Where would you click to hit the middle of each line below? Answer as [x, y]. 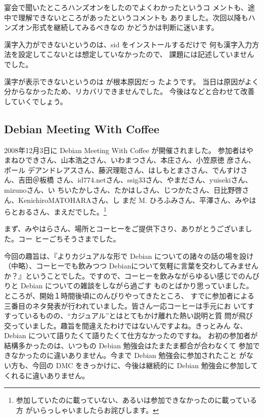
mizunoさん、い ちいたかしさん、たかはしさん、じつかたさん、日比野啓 [123, 189]
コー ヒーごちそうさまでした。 [69, 238]
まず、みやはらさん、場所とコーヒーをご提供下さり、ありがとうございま [125, 229]
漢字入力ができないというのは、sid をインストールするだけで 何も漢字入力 [128, 44]
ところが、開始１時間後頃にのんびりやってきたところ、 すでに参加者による [129, 295]
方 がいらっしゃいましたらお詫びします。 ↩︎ [87, 410]
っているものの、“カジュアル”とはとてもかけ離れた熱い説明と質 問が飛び [132, 316]
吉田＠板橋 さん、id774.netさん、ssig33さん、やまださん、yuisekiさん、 [135, 180]
